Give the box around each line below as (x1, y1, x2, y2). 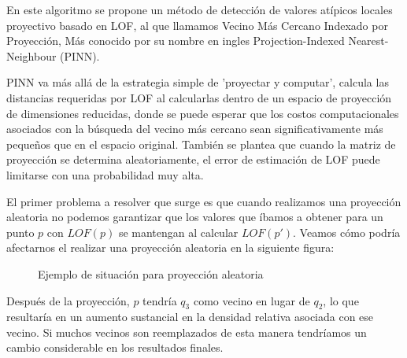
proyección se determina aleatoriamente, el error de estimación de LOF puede (6, 151, 380, 168)
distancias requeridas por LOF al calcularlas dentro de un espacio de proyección (6, 89, 392, 105)
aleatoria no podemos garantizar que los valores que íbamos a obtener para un (6, 209, 383, 225)
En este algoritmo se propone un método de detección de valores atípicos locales (6, 2, 393, 17)
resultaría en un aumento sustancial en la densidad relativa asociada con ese (6, 308, 374, 325)
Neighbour (6, 47, 57, 64)
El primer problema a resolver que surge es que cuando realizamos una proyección (6, 193, 401, 209)
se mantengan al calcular (118, 223, 239, 240)
